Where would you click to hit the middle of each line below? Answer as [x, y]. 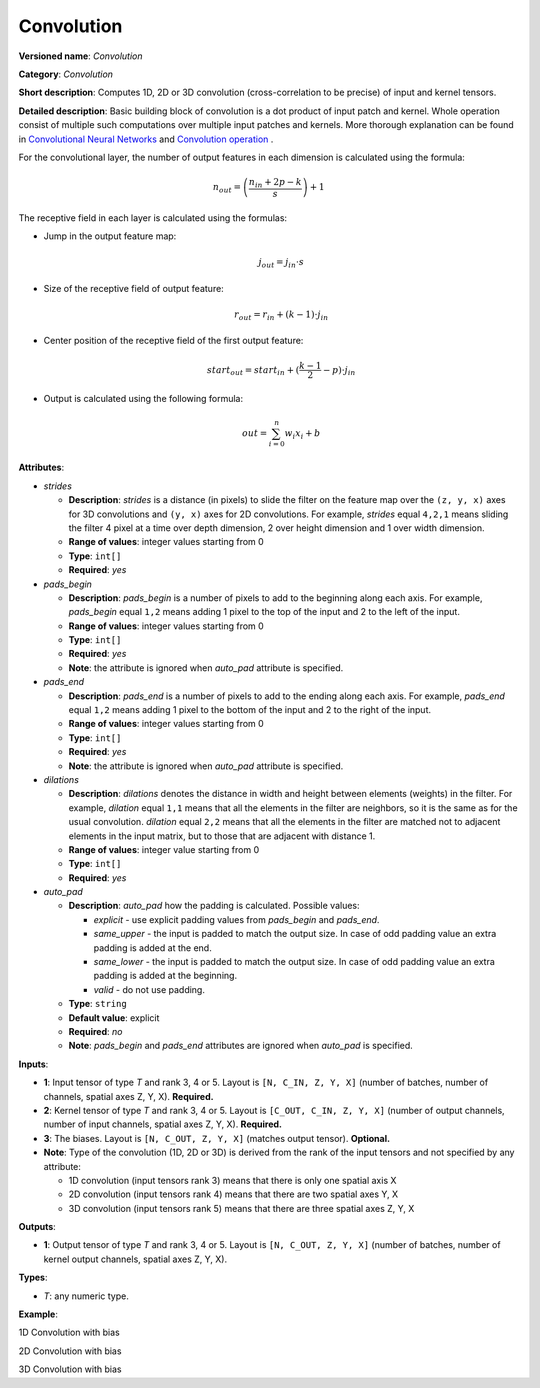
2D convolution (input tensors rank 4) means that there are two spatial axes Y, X [233, 1194]
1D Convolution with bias [69, 1332]
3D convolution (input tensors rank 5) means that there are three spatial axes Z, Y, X [241, 1208]
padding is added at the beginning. [165, 976]
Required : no [95, 1031]
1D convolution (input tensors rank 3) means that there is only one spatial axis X [232, 1180]
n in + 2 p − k [275, 183]
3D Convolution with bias [70, 1369]
